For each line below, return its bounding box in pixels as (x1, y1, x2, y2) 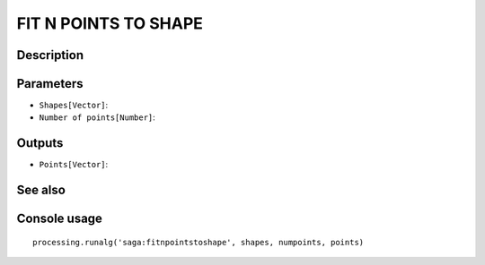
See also (16, 183, 66, 198)
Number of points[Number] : (39, 112, 156, 123)
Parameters (16, 76, 84, 91)
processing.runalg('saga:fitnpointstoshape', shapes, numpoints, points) (32, 237, 365, 247)
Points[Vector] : (39, 159, 109, 170)
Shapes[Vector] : (39, 99, 109, 111)
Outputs (16, 135, 64, 151)
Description (16, 47, 84, 63)
